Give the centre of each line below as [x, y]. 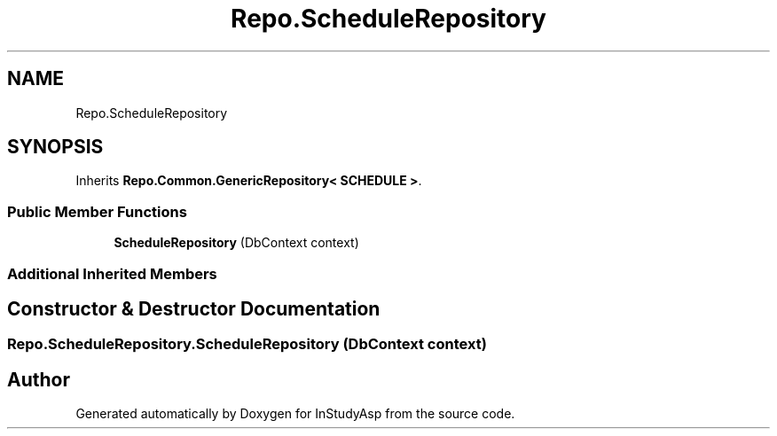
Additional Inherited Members [112, 273]
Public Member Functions [97, 211]
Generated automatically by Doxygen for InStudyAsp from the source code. [295, 414]
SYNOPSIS [55, 147]
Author [39, 379]
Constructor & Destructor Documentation [194, 308]
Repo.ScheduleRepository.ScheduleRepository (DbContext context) [247, 344]
